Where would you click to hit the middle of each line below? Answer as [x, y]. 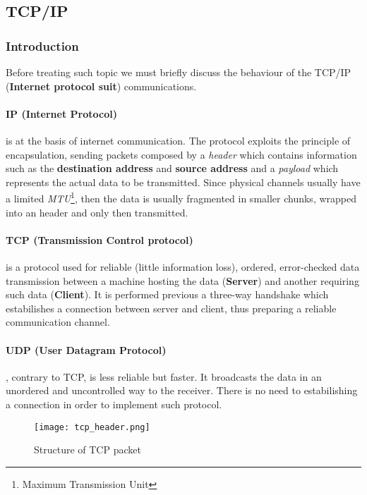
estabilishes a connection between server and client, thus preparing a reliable [171, 308]
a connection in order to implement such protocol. [114, 404]
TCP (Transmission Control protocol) [100, 239]
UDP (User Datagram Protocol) [86, 349]
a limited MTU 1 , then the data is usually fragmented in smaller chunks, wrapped [181, 197]
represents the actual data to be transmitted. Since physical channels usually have [183, 182]
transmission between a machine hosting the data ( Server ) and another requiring [182, 280]
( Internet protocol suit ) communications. [101, 86]
